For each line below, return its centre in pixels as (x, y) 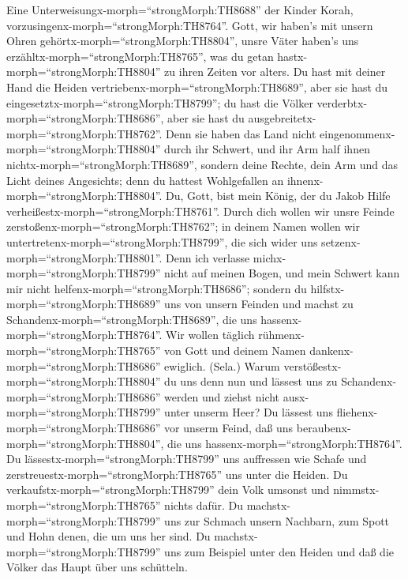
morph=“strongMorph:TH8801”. (84, 257)
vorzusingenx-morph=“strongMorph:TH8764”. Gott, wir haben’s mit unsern (190, 25)
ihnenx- (305, 180)
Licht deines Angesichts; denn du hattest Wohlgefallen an (145, 180)
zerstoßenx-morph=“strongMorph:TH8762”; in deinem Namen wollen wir (183, 226)
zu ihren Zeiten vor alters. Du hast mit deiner (275, 72)
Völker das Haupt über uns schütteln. (97, 567)
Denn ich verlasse (208, 257)
